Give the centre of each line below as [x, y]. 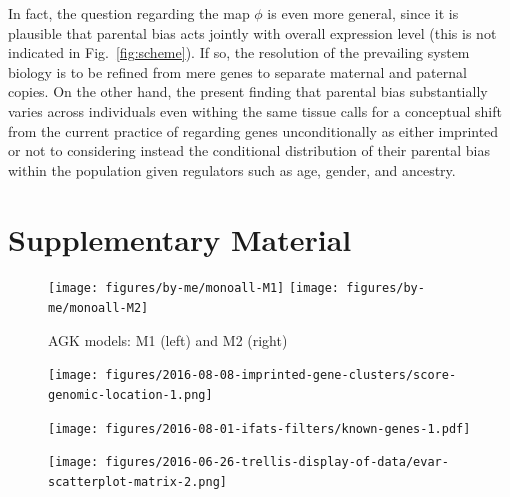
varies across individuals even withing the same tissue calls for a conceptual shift [255, 110]
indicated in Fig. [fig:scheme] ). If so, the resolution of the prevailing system [239, 52]
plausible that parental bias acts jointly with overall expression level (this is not [252, 32]
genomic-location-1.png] [130, 395]
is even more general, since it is [363, 13]
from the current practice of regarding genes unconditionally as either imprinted [253, 130]
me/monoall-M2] [98, 308]
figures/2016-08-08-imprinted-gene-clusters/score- [281, 375]
